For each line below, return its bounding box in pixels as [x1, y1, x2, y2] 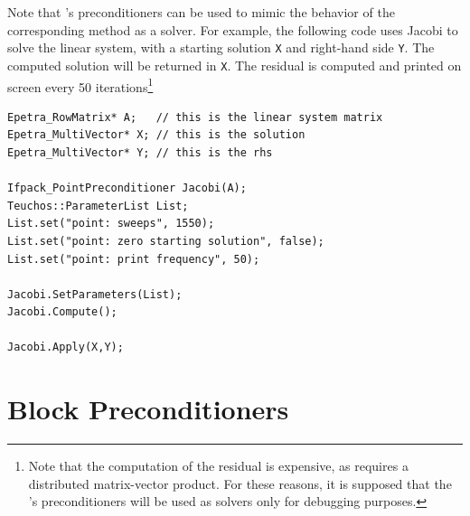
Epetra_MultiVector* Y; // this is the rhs [7, 145, 273, 159]
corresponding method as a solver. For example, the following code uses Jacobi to [7, 20, 458, 39]
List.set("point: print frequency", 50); [7, 252, 260, 266]
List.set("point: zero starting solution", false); [7, 234, 324, 248]
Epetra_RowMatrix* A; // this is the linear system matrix [7, 110, 383, 124]
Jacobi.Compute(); [7, 305, 117, 319]
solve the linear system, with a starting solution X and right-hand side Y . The [7, 38, 435, 57]
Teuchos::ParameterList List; [7, 199, 189, 212]
